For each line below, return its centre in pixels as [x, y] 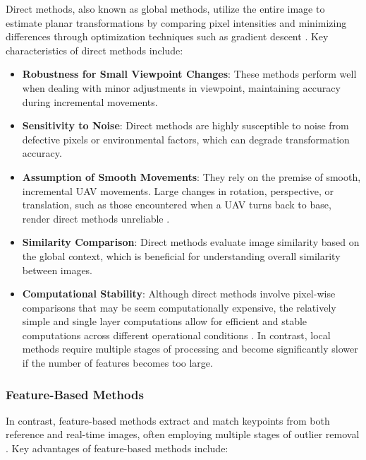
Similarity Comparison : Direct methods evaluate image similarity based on [191, 242]
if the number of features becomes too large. [117, 363]
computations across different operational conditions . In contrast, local [176, 335]
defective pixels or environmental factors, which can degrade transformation [186, 139]
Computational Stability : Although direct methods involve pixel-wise [179, 294]
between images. [57, 270]
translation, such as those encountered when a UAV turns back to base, [177, 205]
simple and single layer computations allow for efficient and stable [165, 321]
